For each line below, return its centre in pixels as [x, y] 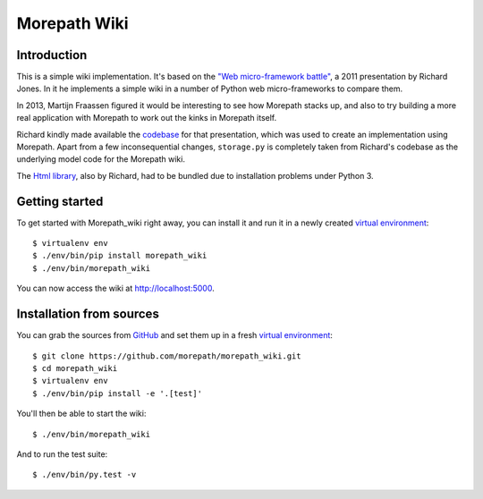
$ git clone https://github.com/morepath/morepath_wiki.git [167, 356]
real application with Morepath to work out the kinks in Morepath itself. [147, 118]
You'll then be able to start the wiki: [81, 414]
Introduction [52, 55]
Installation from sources [88, 314]
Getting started [60, 201]
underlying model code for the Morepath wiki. [101, 159]
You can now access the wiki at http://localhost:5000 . [115, 288]
